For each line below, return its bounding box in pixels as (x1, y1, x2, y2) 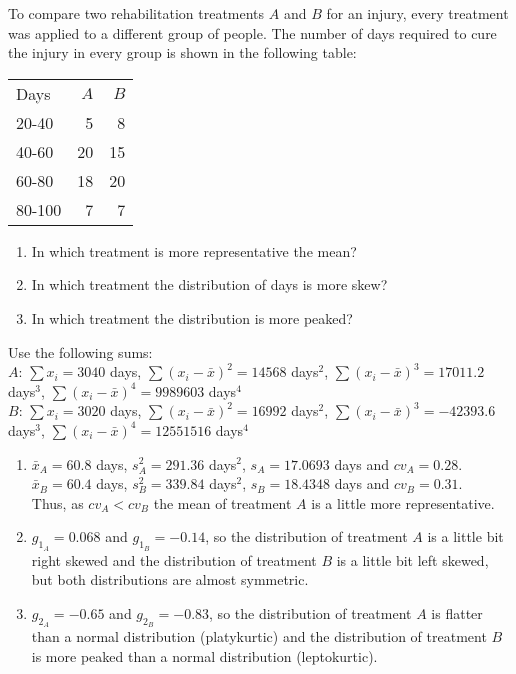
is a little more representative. (311, 492, 495, 513)
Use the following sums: (8, 341, 153, 362)
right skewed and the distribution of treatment (31, 549, 317, 570)
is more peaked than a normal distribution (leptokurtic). (31, 645, 378, 666)
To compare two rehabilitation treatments (8, 3, 265, 23)
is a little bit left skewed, (336, 549, 489, 570)
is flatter (431, 602, 483, 623)
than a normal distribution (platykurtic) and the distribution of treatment (31, 625, 487, 646)
